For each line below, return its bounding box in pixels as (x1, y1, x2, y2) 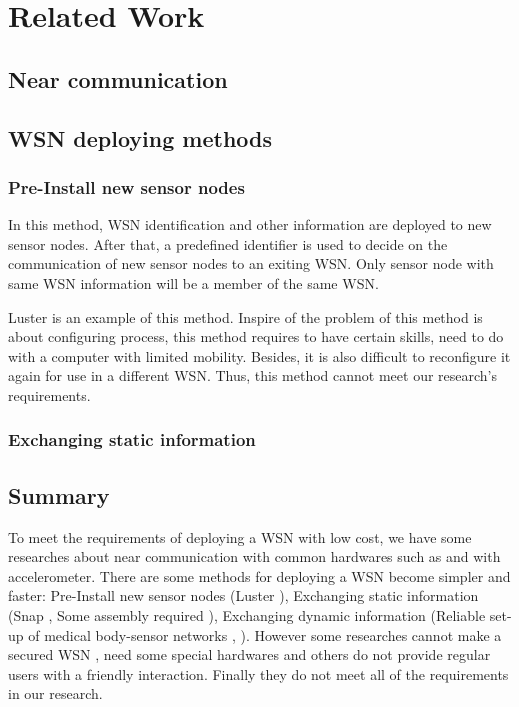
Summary (8, 479, 110, 510)
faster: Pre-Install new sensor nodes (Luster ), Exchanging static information (8, 585, 479, 606)
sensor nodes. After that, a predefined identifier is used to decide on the (8, 233, 448, 254)
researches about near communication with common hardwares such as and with (8, 546, 501, 567)
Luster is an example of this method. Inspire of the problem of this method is (8, 306, 483, 327)
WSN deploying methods (8, 122, 273, 153)
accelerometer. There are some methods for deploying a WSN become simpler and (8, 565, 511, 586)
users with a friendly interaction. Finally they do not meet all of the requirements (8, 663, 509, 684)
